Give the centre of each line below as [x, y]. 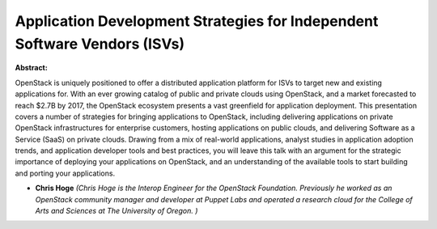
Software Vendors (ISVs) [100, 44]
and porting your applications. [65, 173]
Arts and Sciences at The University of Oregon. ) [117, 211]
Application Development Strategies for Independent [197, 21]
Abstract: [31, 68]
